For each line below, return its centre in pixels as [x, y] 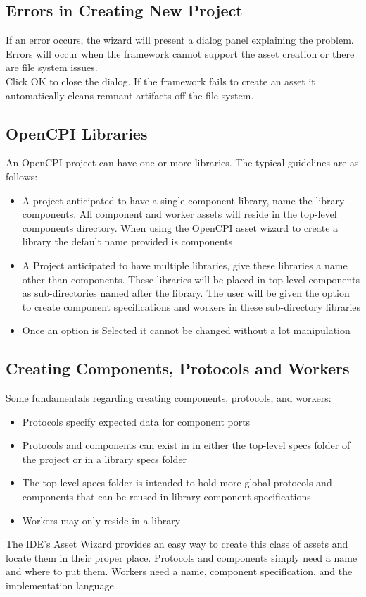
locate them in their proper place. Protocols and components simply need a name [182, 557]
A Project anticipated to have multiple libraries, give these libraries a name [185, 265]
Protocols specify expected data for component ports [136, 421]
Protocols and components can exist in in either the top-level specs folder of [186, 445]
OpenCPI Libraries [77, 133]
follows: [22, 176]
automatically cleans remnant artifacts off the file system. [130, 95]
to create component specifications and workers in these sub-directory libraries [191, 306]
